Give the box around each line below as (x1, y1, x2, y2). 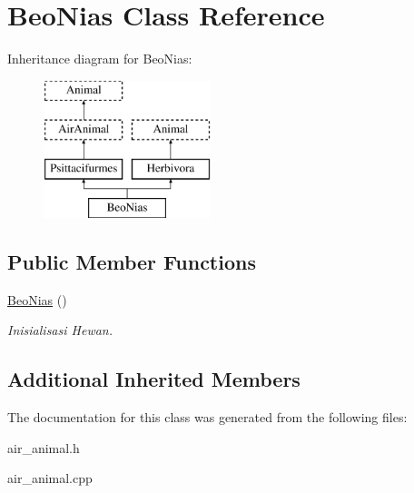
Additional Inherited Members (7, 365, 301, 393)
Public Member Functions (7, 247, 256, 275)
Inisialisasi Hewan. (7, 320, 113, 340)
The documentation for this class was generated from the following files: (7, 408, 408, 427)
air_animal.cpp (7, 468, 93, 488)
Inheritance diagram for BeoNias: (7, 49, 192, 68)
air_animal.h (7, 438, 80, 457)
